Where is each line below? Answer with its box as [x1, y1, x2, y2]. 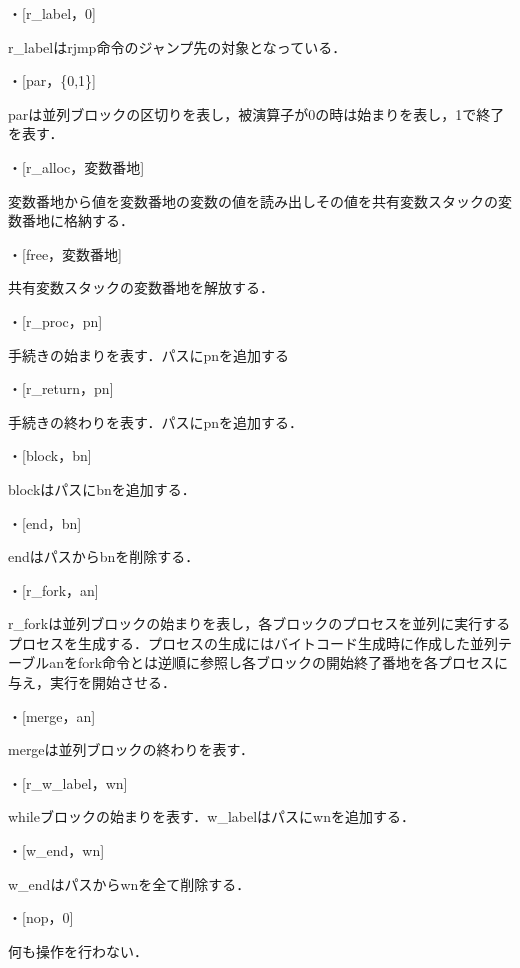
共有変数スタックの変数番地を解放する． [8, 277, 274, 298]
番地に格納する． [21, 210, 134, 231]
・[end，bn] [8, 512, 82, 533]
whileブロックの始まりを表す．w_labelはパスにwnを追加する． [8, 806, 416, 827]
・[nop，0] [8, 907, 74, 928]
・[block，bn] [8, 445, 92, 466]
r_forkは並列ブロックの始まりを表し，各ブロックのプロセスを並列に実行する [8, 613, 511, 634]
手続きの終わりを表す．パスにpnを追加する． [8, 411, 304, 432]
